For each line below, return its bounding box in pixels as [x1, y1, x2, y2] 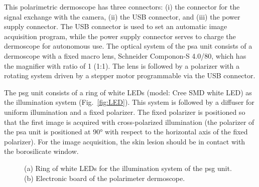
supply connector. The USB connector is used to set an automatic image [4, 21, 227, 32]
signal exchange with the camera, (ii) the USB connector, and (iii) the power [4, 11, 240, 22]
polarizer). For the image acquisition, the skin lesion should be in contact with [4, 136, 245, 146]
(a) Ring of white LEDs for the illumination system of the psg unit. [24, 162, 232, 173]
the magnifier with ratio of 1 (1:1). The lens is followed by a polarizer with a [4, 60, 239, 71]
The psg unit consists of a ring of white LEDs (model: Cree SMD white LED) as [4, 87, 252, 97]
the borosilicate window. [4, 146, 79, 156]
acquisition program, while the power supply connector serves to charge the [4, 31, 236, 41]
